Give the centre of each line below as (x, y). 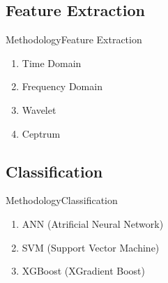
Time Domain (52, 63)
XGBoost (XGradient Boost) (83, 271)
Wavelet (39, 109)
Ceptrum (41, 133)
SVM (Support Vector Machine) (91, 247)
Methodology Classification (62, 200)
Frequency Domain (62, 86)
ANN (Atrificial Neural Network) (93, 223)
